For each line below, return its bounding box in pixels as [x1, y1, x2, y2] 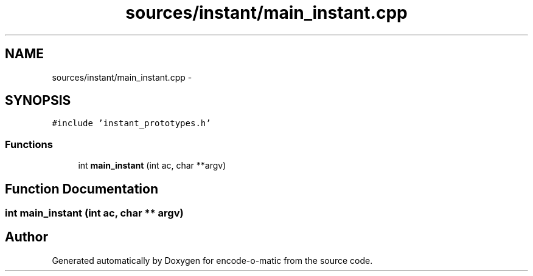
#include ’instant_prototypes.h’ [52, 118, 211, 129]
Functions [5, 138, 53, 150]
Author [5, 229, 48, 245]
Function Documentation [5, 181, 158, 197]
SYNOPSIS [5, 93, 71, 109]
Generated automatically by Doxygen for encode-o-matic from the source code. [52, 255, 373, 266]
